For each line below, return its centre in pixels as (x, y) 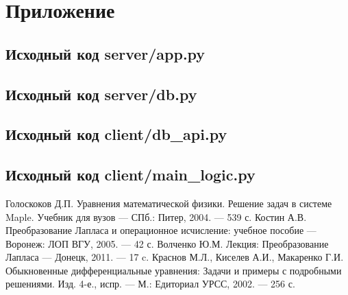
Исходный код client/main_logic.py (130, 175)
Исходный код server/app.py (105, 53)
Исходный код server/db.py (101, 94)
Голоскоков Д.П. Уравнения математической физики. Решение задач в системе (169, 203)
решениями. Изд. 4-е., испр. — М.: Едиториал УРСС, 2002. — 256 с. (150, 284)
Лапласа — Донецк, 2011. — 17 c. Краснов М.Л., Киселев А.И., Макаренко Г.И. (175, 257)
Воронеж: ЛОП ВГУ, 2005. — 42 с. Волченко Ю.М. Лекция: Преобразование (167, 243)
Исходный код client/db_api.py (116, 134)
